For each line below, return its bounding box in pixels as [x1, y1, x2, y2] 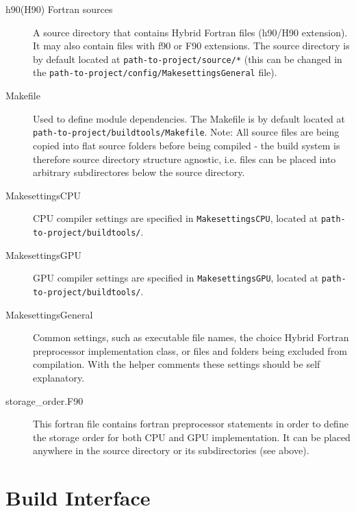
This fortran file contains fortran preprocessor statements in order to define [33, 416, 348, 431]
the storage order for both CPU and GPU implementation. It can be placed [33, 429, 351, 444]
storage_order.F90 [5, 393, 84, 408]
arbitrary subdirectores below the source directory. [33, 165, 245, 179]
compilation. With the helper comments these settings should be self [33, 357, 320, 371]
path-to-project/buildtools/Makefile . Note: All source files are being [33, 125, 340, 139]
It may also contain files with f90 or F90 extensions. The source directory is [33, 38, 350, 53]
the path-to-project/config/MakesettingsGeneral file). [33, 65, 277, 79]
